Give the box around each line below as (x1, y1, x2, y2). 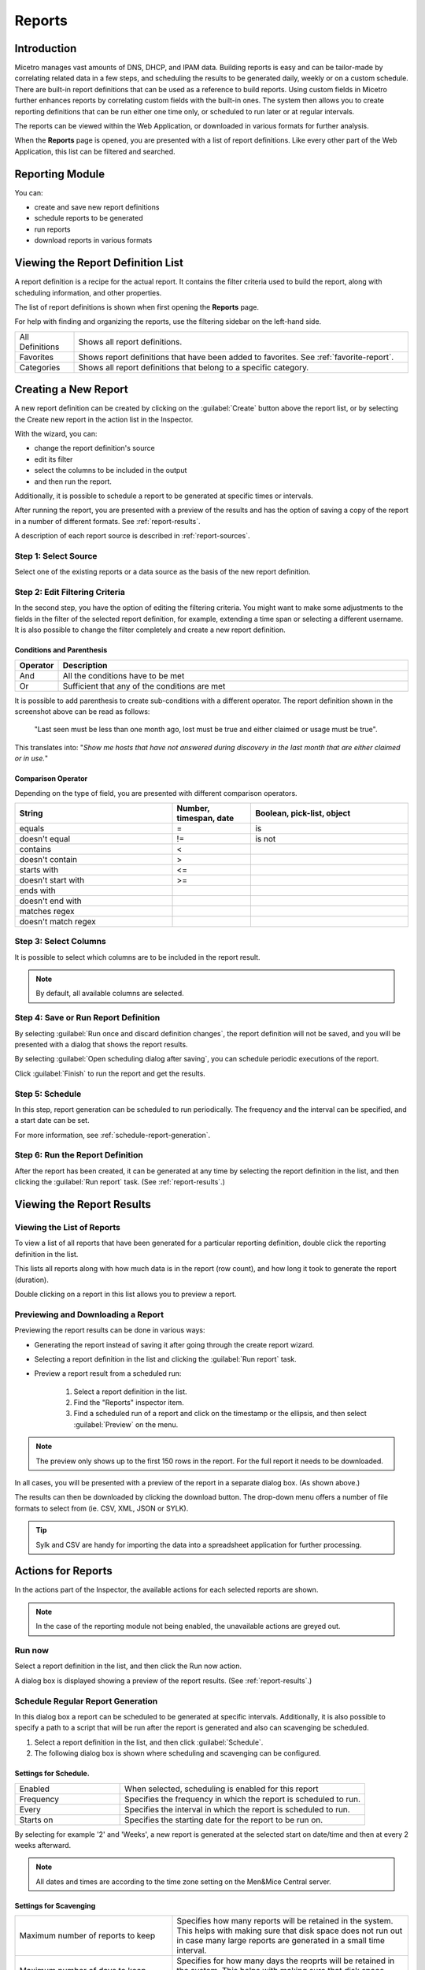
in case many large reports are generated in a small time (176, 1935, 386, 1946)
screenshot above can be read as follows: (14, 707, 150, 716)
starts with (19, 864, 59, 875)
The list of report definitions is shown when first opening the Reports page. (14, 302, 260, 311)
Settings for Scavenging (14, 1901, 96, 1910)
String (19, 808, 43, 819)
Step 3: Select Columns (14, 936, 106, 947)
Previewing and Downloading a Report (14, 1309, 164, 1320)
